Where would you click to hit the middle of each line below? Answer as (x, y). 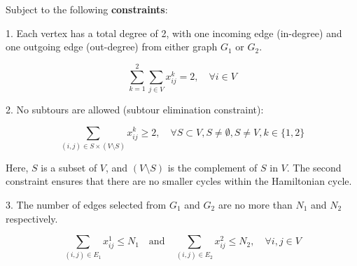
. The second (314, 167)
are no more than (255, 205)
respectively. (32, 218)
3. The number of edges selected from (86, 205)
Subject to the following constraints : (87, 9)
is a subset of (69, 167)
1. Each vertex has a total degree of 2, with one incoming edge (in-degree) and (174, 33)
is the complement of (212, 167)
